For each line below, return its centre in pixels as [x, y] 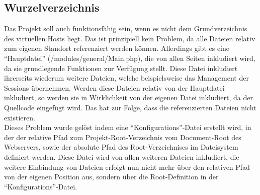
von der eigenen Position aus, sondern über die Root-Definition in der [111, 177]
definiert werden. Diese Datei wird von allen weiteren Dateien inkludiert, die [122, 156]
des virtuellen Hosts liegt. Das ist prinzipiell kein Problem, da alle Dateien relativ [130, 38]
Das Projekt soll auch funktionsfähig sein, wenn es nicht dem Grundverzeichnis [126, 28]
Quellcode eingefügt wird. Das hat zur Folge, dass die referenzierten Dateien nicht [130, 107]
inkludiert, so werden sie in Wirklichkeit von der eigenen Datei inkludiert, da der [128, 97]
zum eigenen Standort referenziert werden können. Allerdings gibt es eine [117, 48]
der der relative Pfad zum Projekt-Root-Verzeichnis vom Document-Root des [123, 137]
